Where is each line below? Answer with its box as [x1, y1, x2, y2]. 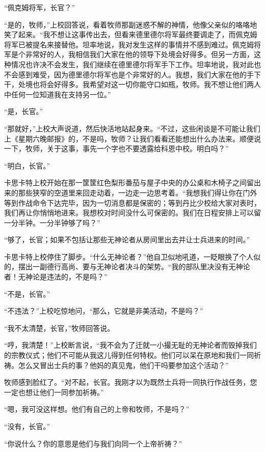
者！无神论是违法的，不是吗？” [4, 271, 108, 282]
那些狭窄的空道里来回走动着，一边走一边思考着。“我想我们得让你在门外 [18, 187, 257, 197]
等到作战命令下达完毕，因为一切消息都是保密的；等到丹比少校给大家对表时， [4, 197, 261, 208]
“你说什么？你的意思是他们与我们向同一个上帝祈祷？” [4, 438, 182, 448]
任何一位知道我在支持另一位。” [11, 89, 111, 99]
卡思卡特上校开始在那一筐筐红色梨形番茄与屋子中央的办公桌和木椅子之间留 [4, 177, 254, 188]
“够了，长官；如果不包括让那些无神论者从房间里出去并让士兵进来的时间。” [4, 234, 250, 245]
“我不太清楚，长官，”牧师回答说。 [4, 322, 115, 333]
